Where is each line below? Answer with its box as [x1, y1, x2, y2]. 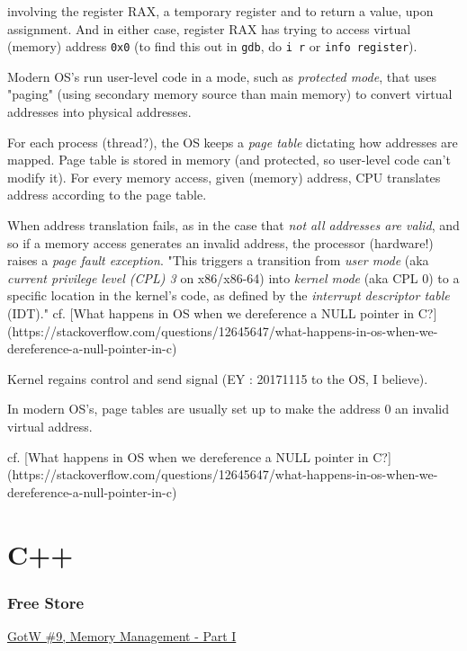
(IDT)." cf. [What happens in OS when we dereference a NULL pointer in [7, 303, 415, 322]
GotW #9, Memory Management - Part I [7, 626, 237, 645]
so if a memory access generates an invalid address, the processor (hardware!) [7, 233, 434, 252]
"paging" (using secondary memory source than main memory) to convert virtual [7, 85, 453, 103]
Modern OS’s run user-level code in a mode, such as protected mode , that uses [7, 67, 437, 85]
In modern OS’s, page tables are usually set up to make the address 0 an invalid [7, 399, 449, 418]
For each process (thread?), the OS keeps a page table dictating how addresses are [7, 132, 458, 151]
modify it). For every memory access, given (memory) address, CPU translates [7, 167, 441, 186]
